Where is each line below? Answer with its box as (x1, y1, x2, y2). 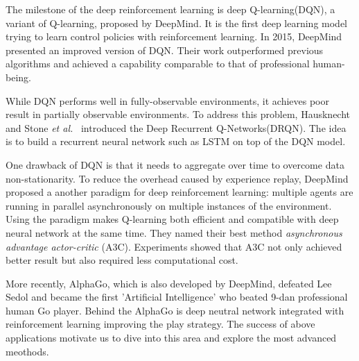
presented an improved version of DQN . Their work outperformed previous (6, 42, 324, 57)
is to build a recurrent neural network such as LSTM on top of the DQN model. (6, 134, 346, 149)
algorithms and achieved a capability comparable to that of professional (6, 56, 310, 71)
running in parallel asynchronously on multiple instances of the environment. (6, 198, 332, 212)
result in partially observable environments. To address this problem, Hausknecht (6, 107, 351, 121)
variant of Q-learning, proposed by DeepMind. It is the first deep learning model (6, 15, 347, 30)
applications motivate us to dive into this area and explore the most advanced (6, 330, 337, 345)
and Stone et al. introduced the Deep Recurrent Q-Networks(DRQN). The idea (6, 120, 347, 135)
